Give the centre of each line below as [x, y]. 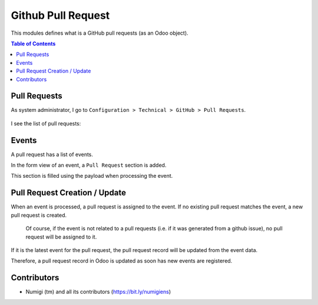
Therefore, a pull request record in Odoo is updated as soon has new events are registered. [122, 261]
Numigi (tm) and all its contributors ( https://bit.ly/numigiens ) [98, 292]
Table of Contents [33, 44]
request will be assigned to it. [61, 237]
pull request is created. [39, 215]
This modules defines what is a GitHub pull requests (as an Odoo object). [100, 33]
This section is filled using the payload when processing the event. [92, 176]
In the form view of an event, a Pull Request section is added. [89, 165]
